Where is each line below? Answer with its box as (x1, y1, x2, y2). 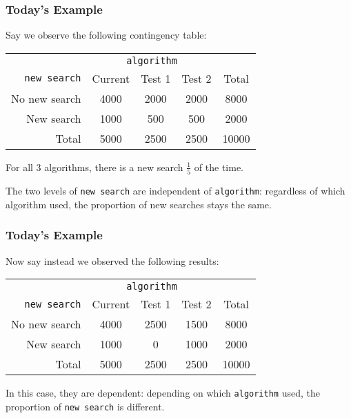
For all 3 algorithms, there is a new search (6, 159, 183, 174)
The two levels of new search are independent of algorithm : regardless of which (6, 183, 345, 198)
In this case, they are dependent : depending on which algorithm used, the (6, 386, 320, 400)
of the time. (194, 159, 244, 174)
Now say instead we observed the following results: (6, 253, 219, 268)
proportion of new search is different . (6, 399, 165, 413)
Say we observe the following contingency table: (6, 28, 207, 42)
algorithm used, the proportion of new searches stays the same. (6, 197, 272, 211)
